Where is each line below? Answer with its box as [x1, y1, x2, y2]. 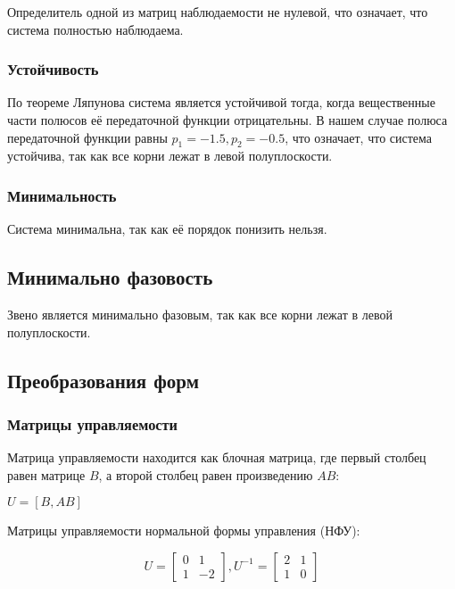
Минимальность [7, 184, 117, 206]
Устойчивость [7, 58, 99, 80]
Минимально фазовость [7, 263, 213, 291]
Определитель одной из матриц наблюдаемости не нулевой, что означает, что [7, 3, 428, 21]
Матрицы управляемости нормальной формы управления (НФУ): [7, 521, 360, 540]
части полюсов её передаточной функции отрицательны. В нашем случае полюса [7, 111, 448, 129]
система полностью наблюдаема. [7, 20, 184, 38]
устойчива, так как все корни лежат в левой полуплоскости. [7, 146, 333, 165]
